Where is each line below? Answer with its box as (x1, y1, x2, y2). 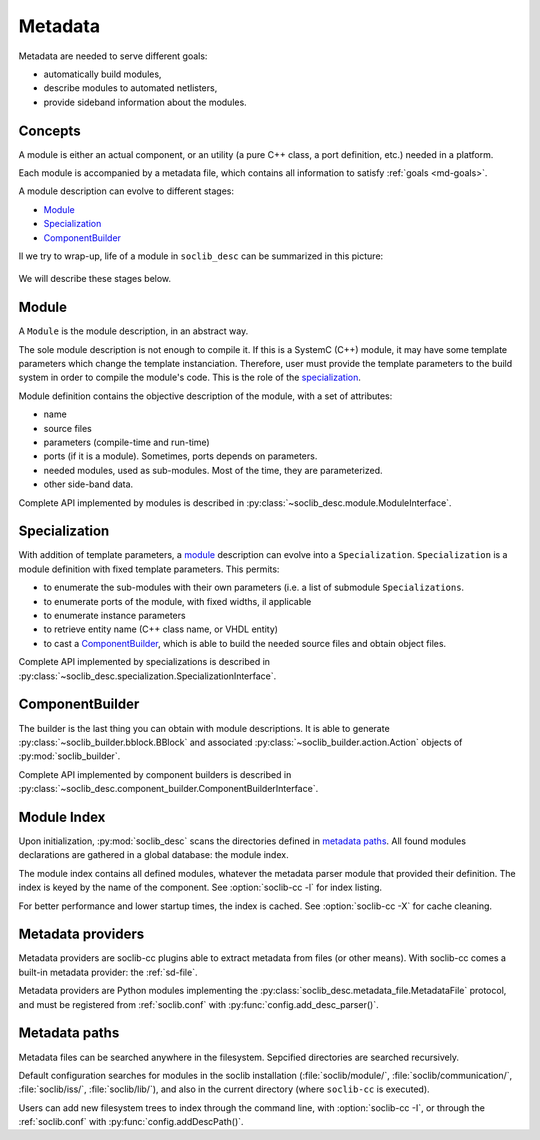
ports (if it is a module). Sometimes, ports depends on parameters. (43, 450, 318, 462)
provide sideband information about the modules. (43, 96, 247, 108)
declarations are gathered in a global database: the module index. (18, 849, 289, 861)
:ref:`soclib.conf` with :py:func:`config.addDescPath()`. (18, 1116, 244, 1128)
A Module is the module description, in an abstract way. (18, 325, 249, 337)
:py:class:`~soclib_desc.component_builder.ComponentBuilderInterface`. (18, 783, 319, 795)
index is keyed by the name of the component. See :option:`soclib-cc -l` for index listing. (18, 881, 383, 894)
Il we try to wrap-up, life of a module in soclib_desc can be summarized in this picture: (18, 250, 384, 262)
